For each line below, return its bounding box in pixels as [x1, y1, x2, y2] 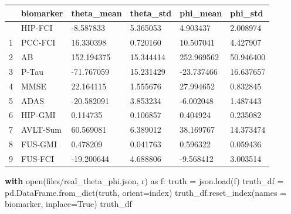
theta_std [130, 6, 172, 19]
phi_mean [180, 6, 222, 19]
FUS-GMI [21, 138, 57, 150]
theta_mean [71, 6, 122, 19]
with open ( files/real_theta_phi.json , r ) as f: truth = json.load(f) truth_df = [5, 175, 284, 187]
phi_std [230, 6, 263, 19]
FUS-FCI [21, 152, 54, 164]
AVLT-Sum [21, 123, 62, 136]
